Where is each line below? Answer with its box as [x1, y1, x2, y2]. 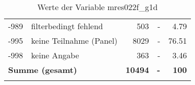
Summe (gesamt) [8, 64, 77, 75]
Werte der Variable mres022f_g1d [37, 1, 158, 13]
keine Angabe [31, 49, 79, 61]
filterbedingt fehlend [31, 20, 103, 32]
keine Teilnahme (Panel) [31, 35, 118, 46]
